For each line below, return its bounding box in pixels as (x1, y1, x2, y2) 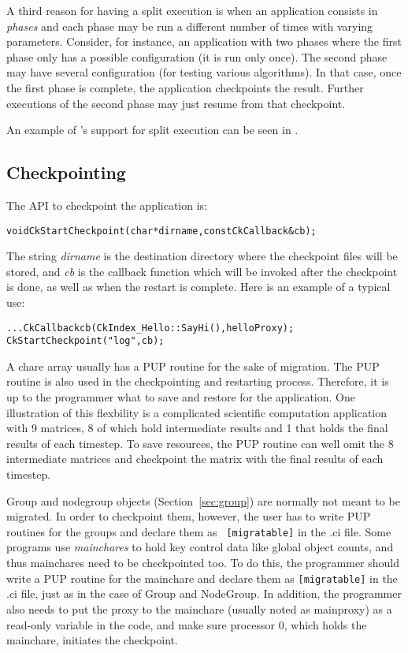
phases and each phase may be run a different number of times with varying (6, 17, 373, 34)
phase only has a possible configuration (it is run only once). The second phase (6, 48, 388, 65)
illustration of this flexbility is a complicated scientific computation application (6, 404, 387, 420)
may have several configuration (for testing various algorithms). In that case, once (6, 64, 402, 80)
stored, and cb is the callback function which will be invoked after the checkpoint (6, 263, 398, 279)
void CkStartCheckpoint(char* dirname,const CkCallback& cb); (6, 225, 317, 237)
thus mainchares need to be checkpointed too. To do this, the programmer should (6, 554, 400, 571)
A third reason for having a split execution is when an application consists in (6, 2, 378, 18)
